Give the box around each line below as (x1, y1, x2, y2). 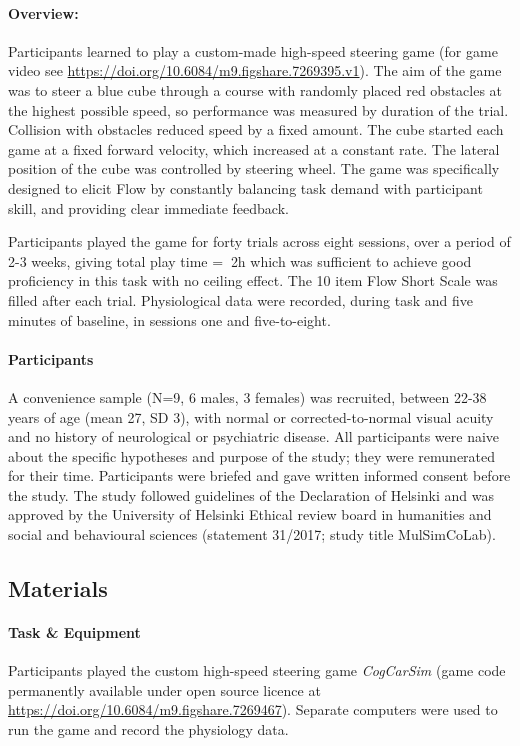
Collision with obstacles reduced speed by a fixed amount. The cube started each (8, 119, 504, 140)
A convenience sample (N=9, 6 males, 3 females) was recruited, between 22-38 (8, 386, 487, 407)
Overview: (8, 2, 79, 23)
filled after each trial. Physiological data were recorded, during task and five (8, 289, 473, 310)
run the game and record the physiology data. (8, 719, 289, 740)
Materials (8, 573, 108, 604)
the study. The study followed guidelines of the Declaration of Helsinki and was (8, 484, 494, 505)
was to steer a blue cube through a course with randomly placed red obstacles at (8, 79, 503, 100)
